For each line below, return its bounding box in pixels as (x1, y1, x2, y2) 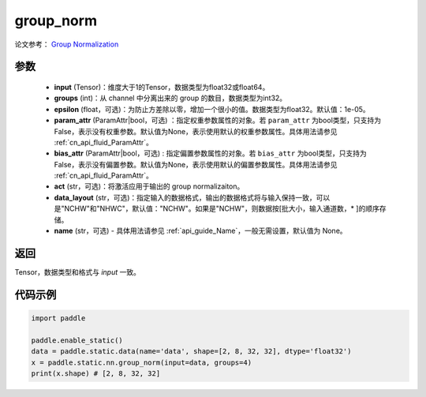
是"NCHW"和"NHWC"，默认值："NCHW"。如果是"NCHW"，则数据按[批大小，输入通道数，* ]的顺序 (54, 204, 380, 213)
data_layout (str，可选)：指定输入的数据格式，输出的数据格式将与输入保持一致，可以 (54, 193, 331, 202)
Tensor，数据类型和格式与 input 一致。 (14, 267, 141, 276)
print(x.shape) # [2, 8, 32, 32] (31, 369, 161, 378)
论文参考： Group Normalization (14, 39, 119, 49)
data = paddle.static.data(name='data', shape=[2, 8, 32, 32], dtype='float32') (31, 347, 352, 356)
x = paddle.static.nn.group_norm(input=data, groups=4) (31, 358, 252, 367)
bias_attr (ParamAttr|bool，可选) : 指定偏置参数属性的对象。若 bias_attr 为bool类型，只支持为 (54, 148, 367, 158)
